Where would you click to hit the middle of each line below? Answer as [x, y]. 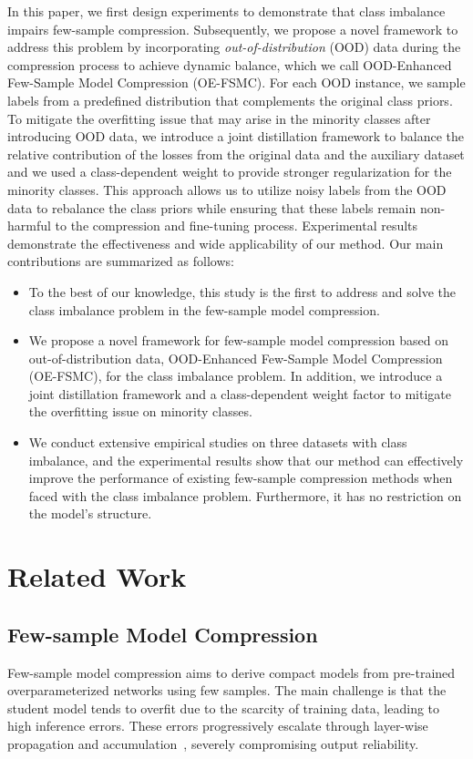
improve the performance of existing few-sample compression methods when [241, 478]
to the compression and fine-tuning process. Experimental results [236, 226]
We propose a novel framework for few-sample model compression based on [239, 340]
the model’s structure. [90, 513]
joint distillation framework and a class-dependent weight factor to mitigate [240, 393]
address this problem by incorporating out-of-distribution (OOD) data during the [234, 47]
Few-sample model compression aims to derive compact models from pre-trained [231, 672]
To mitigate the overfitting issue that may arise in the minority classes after [219, 118]
